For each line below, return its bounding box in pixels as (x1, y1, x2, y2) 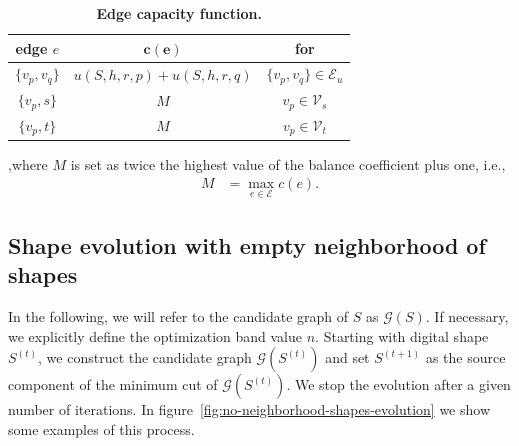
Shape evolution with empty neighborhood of (8, 230, 486, 261)
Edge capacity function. (96, 3, 262, 23)
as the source (425, 347, 506, 368)
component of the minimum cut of (8, 374, 218, 395)
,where (8, 153, 48, 174)
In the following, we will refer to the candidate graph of (8, 306, 349, 327)
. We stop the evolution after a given (286, 374, 511, 395)
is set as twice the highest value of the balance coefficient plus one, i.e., (70, 153, 506, 174)
